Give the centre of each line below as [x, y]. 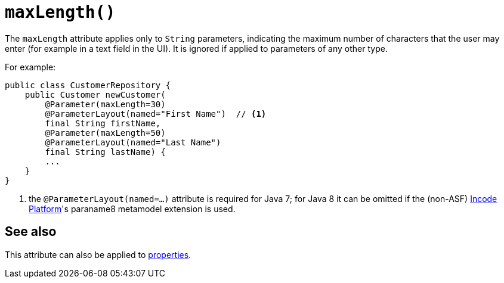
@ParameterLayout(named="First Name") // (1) [156, 113]
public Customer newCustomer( [95, 94]
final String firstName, [103, 123]
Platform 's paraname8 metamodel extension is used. [132, 209]
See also [31, 232]
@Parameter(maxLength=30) [105, 104]
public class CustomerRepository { [88, 85]
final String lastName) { [105, 152]
